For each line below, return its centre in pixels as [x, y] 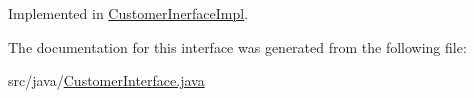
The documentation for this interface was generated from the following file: [237, 46]
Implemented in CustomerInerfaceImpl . [128, 13]
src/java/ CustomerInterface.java [106, 80]
